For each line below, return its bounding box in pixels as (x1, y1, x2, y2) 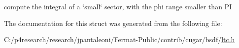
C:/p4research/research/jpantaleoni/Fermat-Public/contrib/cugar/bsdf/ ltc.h (4, 34, 235, 45)
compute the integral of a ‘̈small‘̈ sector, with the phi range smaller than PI (4, 1, 232, 11)
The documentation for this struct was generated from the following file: (4, 18, 222, 28)
